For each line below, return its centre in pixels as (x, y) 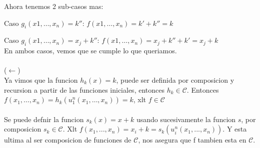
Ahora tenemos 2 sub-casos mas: (54, 6)
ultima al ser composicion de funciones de (68, 140)
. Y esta (235, 129)
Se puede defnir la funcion (44, 119)
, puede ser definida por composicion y (175, 79)
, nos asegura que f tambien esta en (192, 140)
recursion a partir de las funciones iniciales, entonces (84, 89)
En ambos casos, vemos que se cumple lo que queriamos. (90, 51)
